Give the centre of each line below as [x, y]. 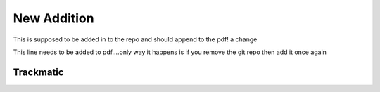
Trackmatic [38, 72]
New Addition [53, 18]
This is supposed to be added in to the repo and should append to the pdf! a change [135, 39]
